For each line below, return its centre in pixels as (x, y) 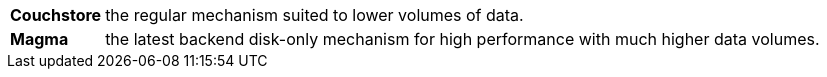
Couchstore (56, 15)
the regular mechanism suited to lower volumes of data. (314, 15)
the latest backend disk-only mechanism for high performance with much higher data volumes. (462, 39)
